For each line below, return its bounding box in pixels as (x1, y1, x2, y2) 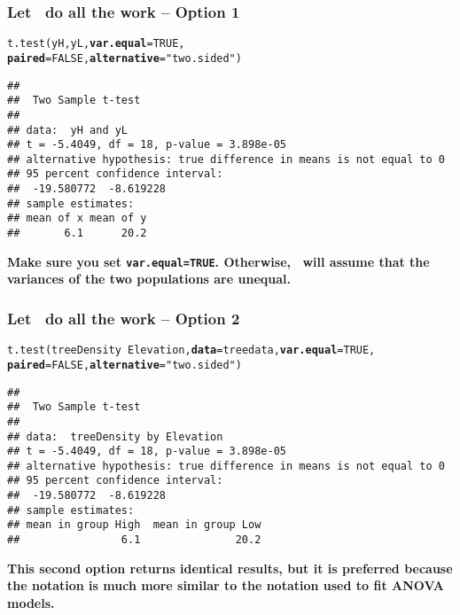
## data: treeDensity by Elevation (7, 430, 223, 443)
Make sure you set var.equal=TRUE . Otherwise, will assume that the (7, 252, 430, 270)
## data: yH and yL (7, 123, 129, 136)
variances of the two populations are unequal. (7, 269, 291, 288)
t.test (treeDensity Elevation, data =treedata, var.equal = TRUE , (7, 344, 376, 357)
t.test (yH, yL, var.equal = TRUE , (7, 37, 185, 51)
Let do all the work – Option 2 (7, 307, 240, 329)
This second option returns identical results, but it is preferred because (7, 558, 453, 577)
